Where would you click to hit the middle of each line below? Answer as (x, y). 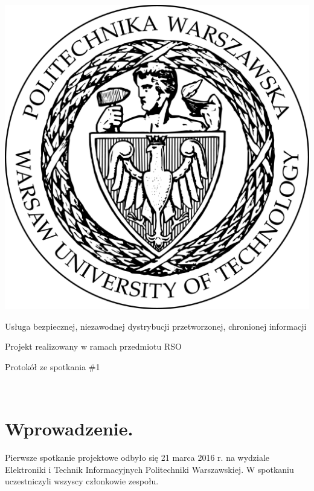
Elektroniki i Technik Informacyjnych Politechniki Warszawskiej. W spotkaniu (149, 469)
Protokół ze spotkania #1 (53, 366)
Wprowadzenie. (69, 428)
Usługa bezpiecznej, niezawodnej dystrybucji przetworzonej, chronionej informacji (156, 326)
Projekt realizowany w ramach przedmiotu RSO (93, 346)
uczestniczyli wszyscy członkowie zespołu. (82, 481)
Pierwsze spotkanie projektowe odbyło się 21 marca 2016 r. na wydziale (137, 457)
